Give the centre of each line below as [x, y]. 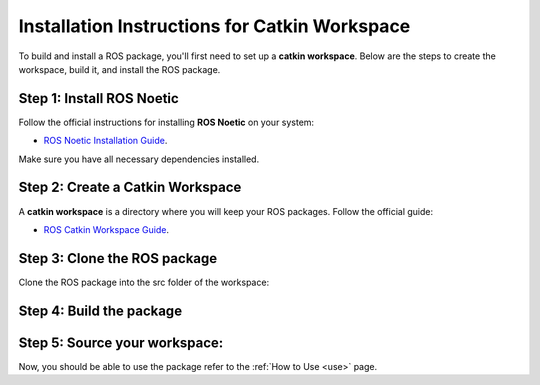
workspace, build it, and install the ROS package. [119, 69]
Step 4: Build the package [100, 310]
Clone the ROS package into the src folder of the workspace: [144, 282]
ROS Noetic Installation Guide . [105, 141]
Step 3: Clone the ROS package [118, 258]
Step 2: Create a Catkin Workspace [130, 187]
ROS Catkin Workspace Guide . [106, 229]
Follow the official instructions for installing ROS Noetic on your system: [166, 122]
